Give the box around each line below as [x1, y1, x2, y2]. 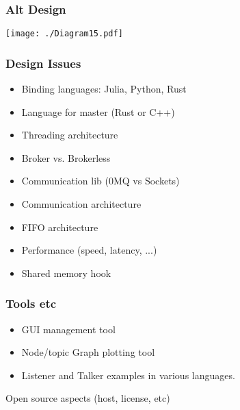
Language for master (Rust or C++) [21, 104, 175, 119]
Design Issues [5, 54, 81, 71]
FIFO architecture [21, 219, 98, 234]
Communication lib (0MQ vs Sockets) [21, 173, 180, 188]
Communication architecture [21, 197, 142, 211]
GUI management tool [21, 322, 116, 336]
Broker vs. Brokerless [21, 150, 111, 165]
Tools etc [5, 295, 57, 312]
